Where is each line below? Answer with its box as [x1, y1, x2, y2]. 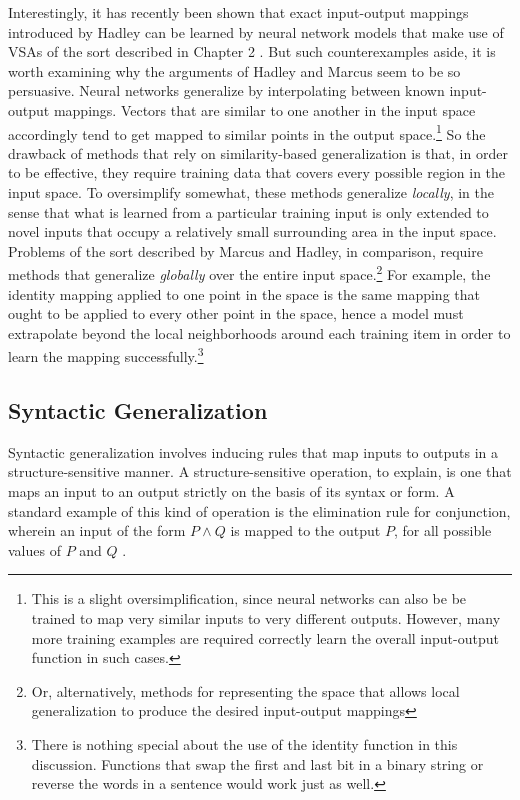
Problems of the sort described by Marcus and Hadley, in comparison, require [8, 240, 483, 261]
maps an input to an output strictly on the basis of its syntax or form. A [8, 481, 455, 502]
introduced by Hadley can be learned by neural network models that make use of [8, 21, 504, 42]
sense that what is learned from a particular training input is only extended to [8, 201, 489, 222]
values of [8, 539, 61, 560]
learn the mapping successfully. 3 [8, 343, 204, 367]
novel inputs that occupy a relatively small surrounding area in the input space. [8, 221, 497, 242]
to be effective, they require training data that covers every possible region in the [8, 162, 506, 183]
